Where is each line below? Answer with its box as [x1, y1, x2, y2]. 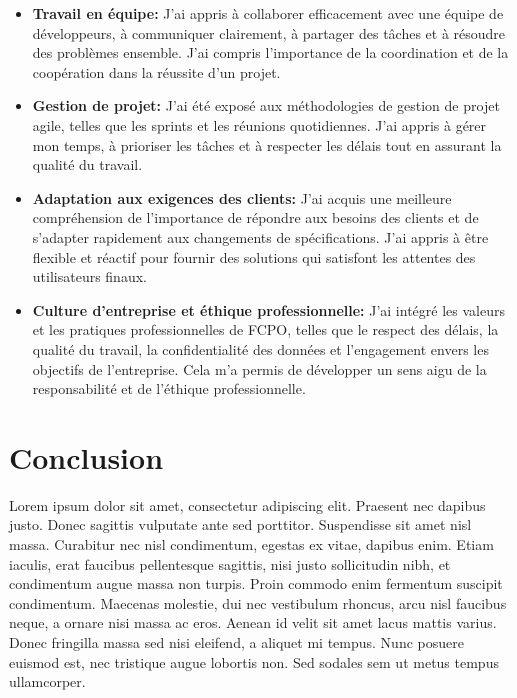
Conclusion [9, 436, 164, 477]
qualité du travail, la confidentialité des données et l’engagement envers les [32, 338, 489, 359]
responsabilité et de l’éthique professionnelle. [32, 378, 306, 399]
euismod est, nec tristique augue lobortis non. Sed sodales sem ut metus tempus [9, 651, 499, 672]
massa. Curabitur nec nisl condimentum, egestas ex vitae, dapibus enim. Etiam [9, 534, 494, 554]
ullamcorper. [9, 671, 86, 692]
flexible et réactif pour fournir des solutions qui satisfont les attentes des [32, 246, 476, 267]
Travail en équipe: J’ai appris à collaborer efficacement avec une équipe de [32, 3, 504, 23]
